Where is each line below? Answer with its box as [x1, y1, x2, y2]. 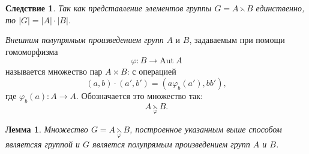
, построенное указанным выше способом [130, 122, 282, 135]
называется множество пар [5, 65, 103, 78]
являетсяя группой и [5, 138, 80, 150]
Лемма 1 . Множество [5, 122, 88, 135]
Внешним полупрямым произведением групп [5, 33, 164, 46]
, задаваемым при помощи [189, 33, 285, 46]
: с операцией [127, 65, 176, 78]
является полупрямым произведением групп [92, 138, 250, 150]
